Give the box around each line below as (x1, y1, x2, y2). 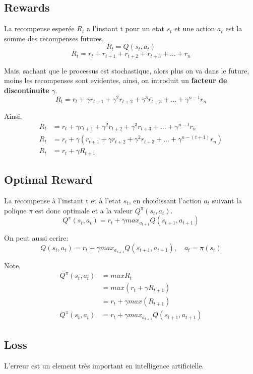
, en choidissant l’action (129, 195, 202, 206)
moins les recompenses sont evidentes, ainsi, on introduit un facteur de (4, 75, 227, 86)
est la (225, 23, 242, 34)
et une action (174, 23, 215, 34)
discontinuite (4, 85, 49, 96)
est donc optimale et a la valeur (35, 205, 133, 215)
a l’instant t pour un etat (86, 23, 165, 34)
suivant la (212, 195, 242, 206)
